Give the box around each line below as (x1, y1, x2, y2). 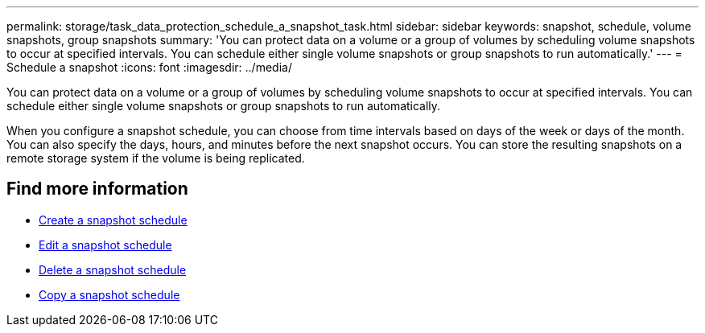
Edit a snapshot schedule (39, 237, 172, 252)
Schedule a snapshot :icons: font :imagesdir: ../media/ (6, 60, 292, 74)
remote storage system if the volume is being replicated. (6, 151, 305, 165)
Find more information (6, 179, 188, 199)
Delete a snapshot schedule (39, 262, 187, 277)
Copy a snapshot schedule (39, 287, 180, 302)
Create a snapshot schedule (39, 212, 188, 227)
